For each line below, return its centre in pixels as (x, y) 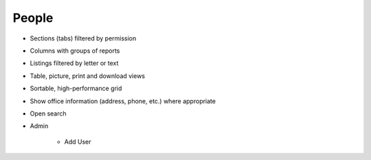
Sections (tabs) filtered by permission (83, 38)
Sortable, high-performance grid (76, 88)
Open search (48, 114)
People (33, 18)
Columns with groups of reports (75, 51)
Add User (78, 142)
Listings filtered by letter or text (74, 63)
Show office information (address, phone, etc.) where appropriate (123, 101)
